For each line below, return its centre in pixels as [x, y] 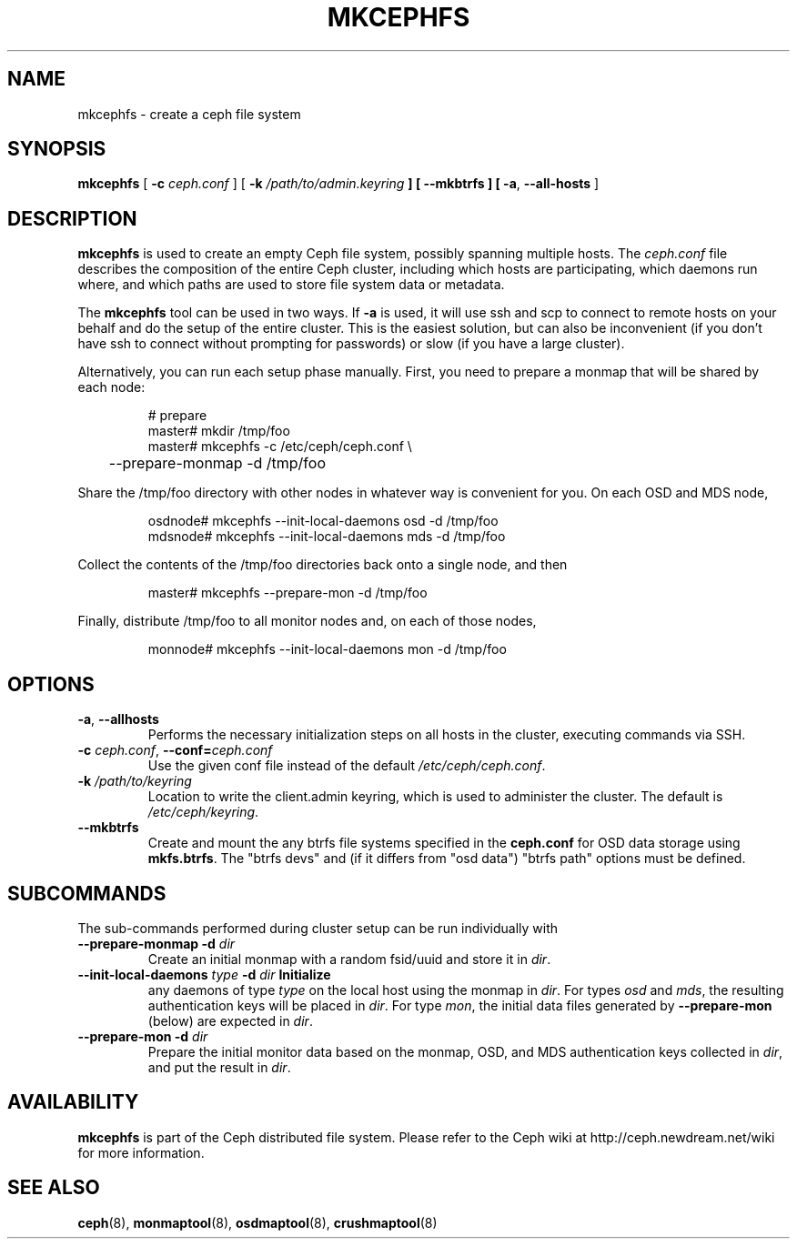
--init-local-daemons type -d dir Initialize [204, 974]
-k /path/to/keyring [135, 781]
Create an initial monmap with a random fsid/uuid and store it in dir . [349, 959]
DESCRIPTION [72, 218]
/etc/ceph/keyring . [203, 812]
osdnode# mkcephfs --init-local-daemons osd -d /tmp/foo [323, 521]
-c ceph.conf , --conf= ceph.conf [175, 750]
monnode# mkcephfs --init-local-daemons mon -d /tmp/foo [327, 649]
